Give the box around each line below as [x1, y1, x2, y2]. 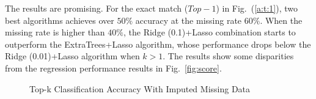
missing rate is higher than [5, 26, 105, 38]
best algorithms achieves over [5, 13, 114, 26]
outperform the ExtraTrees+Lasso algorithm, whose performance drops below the [5, 37, 311, 50]
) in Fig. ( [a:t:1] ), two [216, 2, 298, 14]
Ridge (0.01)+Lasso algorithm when [5, 50, 140, 62]
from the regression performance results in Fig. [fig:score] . [5, 61, 222, 74]
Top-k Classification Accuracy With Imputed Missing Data [29, 82, 251, 95]
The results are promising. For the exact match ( [5, 2, 188, 14]
